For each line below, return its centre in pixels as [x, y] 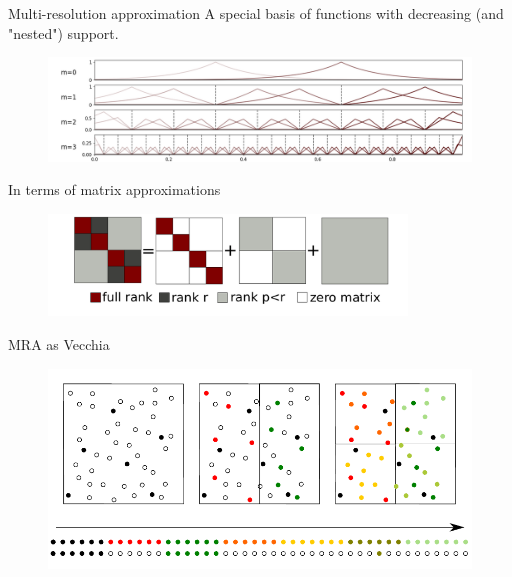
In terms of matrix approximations [114, 189]
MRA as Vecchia [59, 344]
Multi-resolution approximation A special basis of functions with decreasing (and [256, 13]
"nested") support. [63, 32]
